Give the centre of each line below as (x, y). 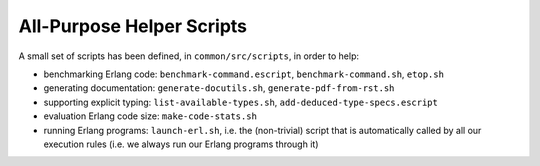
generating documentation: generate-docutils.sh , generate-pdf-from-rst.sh (219, 88)
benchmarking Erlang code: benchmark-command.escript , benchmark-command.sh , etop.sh (244, 74)
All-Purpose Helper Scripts (133, 26)
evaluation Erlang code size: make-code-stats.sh (150, 116)
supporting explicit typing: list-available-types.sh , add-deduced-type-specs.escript (241, 102)
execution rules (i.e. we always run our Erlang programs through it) (181, 144)
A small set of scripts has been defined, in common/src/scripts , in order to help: (189, 56)
